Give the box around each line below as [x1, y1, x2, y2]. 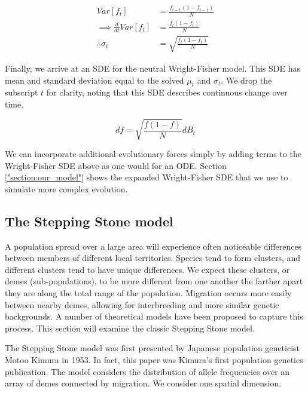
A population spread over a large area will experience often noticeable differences [5, 240, 302, 252]
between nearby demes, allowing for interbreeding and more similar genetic [5, 298, 279, 311]
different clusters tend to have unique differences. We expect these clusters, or [5, 263, 290, 275]
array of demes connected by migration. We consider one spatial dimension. [5, 377, 282, 389]
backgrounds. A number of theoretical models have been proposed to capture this [5, 310, 303, 323]
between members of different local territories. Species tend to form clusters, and [5, 251, 301, 264]
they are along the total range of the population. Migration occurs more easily [5, 287, 292, 299]
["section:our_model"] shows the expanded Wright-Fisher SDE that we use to [5, 171, 288, 183]
